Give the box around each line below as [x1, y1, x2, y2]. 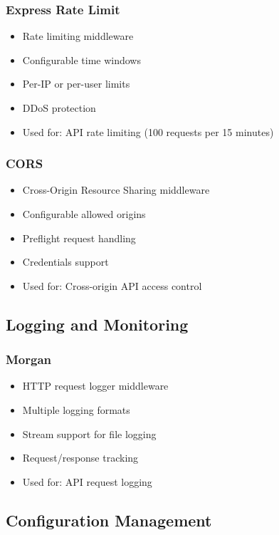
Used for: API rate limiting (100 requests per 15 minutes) [22, 124, 274, 139]
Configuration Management [6, 509, 212, 531]
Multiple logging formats [22, 402, 130, 417]
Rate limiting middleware [22, 28, 134, 43]
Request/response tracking [22, 450, 139, 465]
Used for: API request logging [22, 474, 152, 489]
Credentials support [22, 254, 109, 269]
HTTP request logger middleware [22, 378, 169, 393]
